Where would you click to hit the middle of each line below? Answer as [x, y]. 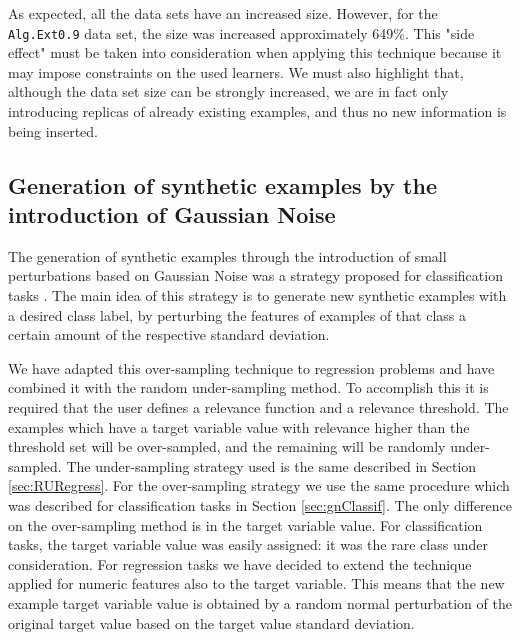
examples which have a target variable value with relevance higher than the [239, 426]
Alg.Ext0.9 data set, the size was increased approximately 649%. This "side [241, 32]
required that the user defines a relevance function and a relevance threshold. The [258, 406]
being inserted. [53, 130]
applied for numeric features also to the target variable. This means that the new [256, 583]
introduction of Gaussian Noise [172, 214]
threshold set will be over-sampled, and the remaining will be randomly [227, 446]
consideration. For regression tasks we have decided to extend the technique [240, 563]
